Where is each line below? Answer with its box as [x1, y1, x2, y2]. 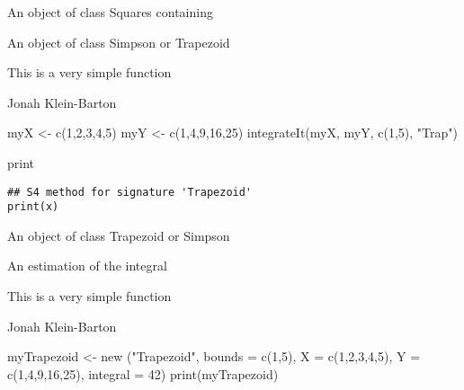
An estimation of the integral [7, 256, 167, 275]
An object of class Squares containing [7, 3, 213, 21]
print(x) [7, 200, 59, 214]
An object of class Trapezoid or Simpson [7, 226, 230, 244]
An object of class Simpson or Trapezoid [7, 32, 230, 51]
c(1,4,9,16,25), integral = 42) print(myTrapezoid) [7, 364, 279, 383]
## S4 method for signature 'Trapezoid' [7, 185, 253, 199]
